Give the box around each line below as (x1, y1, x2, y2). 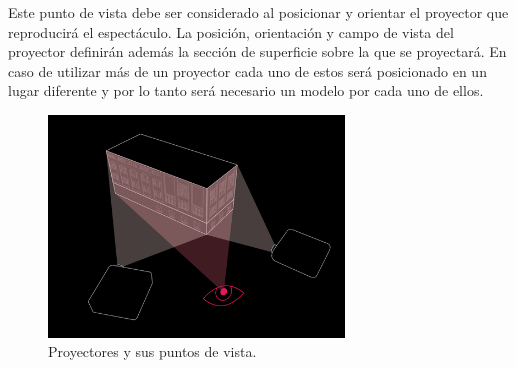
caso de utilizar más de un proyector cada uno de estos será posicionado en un (8, 60, 487, 81)
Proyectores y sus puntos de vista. (48, 341, 257, 362)
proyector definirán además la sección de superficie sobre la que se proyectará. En (8, 41, 507, 62)
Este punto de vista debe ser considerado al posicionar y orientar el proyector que (8, 2, 509, 22)
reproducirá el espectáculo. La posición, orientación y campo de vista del (8, 21, 454, 42)
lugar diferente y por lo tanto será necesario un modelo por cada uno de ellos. (8, 80, 484, 101)
